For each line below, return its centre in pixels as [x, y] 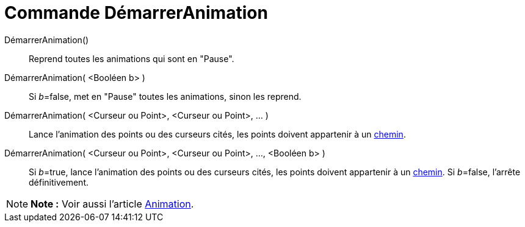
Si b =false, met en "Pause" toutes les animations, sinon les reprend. [165, 96]
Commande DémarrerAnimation [136, 13]
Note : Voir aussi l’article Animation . [112, 204]
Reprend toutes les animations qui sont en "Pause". [132, 58]
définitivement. [59, 182]
